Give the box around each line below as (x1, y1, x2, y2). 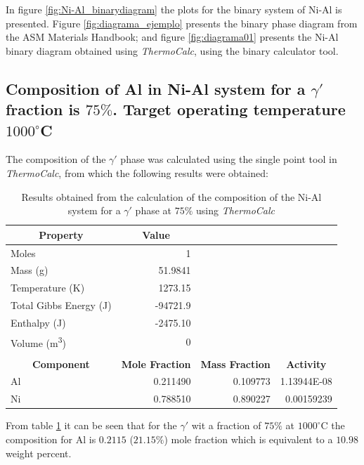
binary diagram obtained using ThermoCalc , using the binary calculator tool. (6, 43, 339, 58)
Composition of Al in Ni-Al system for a (6, 77, 306, 99)
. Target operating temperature (112, 98, 346, 120)
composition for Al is (6, 431, 96, 446)
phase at (135, 203, 172, 218)
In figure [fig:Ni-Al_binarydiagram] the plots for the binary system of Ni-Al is (6, 2, 342, 16)
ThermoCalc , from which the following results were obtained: (6, 165, 268, 180)
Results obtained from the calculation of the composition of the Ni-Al (21, 189, 322, 204)
